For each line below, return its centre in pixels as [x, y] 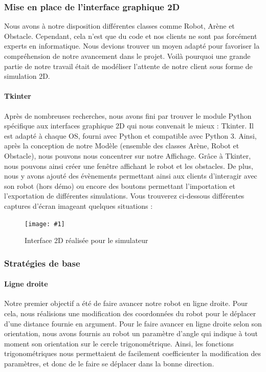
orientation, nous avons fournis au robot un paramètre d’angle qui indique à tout [131, 333]
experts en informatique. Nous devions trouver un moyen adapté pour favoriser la [132, 46]
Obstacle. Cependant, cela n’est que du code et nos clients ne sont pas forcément [131, 36]
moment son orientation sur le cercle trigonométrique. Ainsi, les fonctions [119, 343]
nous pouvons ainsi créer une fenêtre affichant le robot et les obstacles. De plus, [129, 166]
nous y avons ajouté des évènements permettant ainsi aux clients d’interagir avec [131, 176]
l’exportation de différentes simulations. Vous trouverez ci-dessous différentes [124, 196]
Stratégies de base [42, 263]
